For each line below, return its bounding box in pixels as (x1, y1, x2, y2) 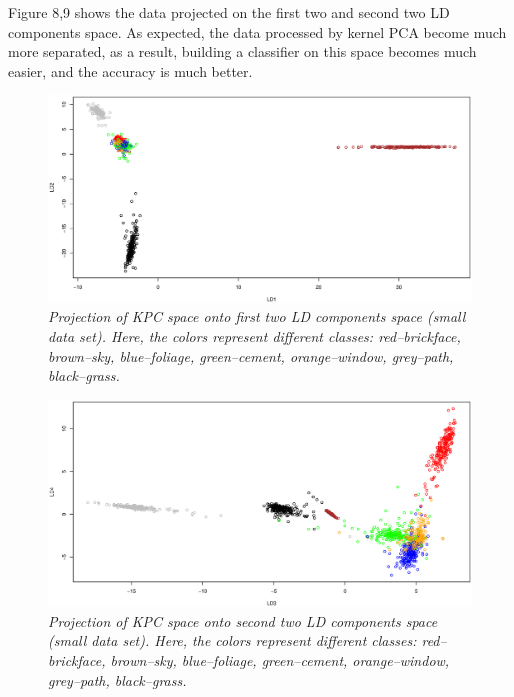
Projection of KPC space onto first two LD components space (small (48, 306, 466, 327)
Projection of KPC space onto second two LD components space (48, 610, 438, 631)
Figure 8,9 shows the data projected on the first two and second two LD (8, 2, 450, 22)
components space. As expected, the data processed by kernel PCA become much (8, 21, 507, 42)
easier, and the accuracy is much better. (8, 60, 253, 81)
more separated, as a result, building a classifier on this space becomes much (8, 41, 477, 62)
